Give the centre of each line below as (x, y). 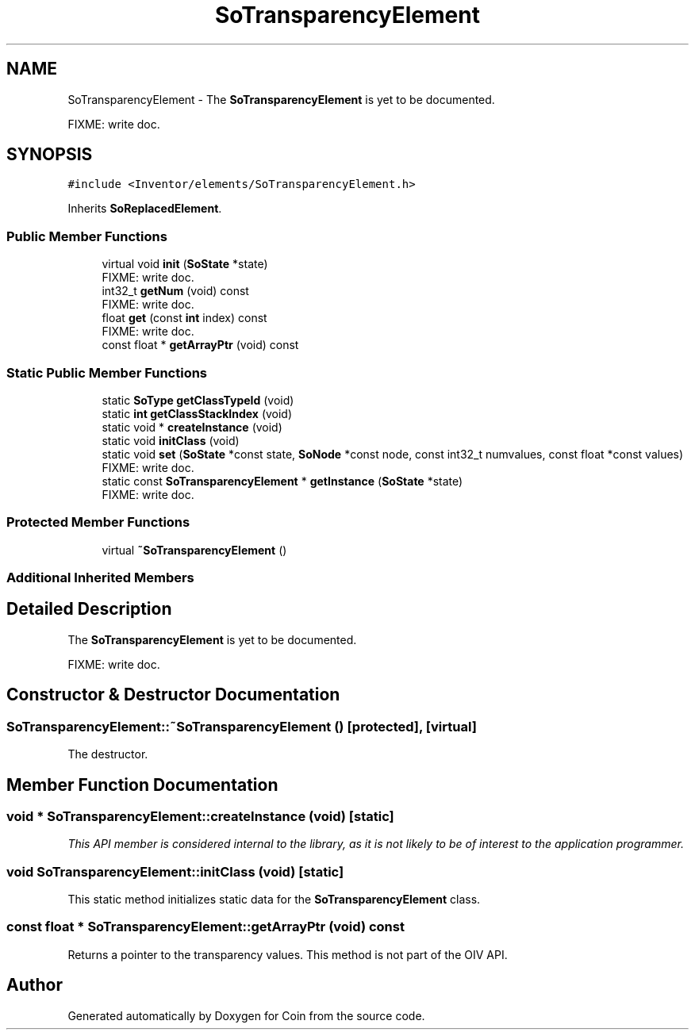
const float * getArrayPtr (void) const (200, 345)
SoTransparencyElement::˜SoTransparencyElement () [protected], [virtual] (242, 726)
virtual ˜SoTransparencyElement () (194, 550)
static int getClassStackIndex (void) (197, 413)
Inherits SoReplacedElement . (145, 209)
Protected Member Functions (98, 522)
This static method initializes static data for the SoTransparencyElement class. (274, 900)
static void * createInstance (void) (192, 427)
